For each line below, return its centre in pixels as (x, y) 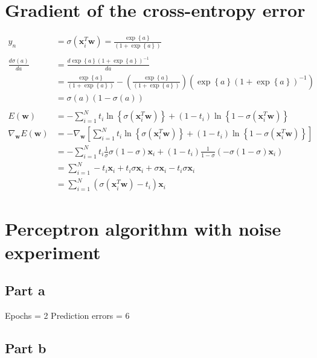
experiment (53, 252)
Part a (25, 290)
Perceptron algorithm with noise (143, 228)
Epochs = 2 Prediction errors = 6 (67, 316)
